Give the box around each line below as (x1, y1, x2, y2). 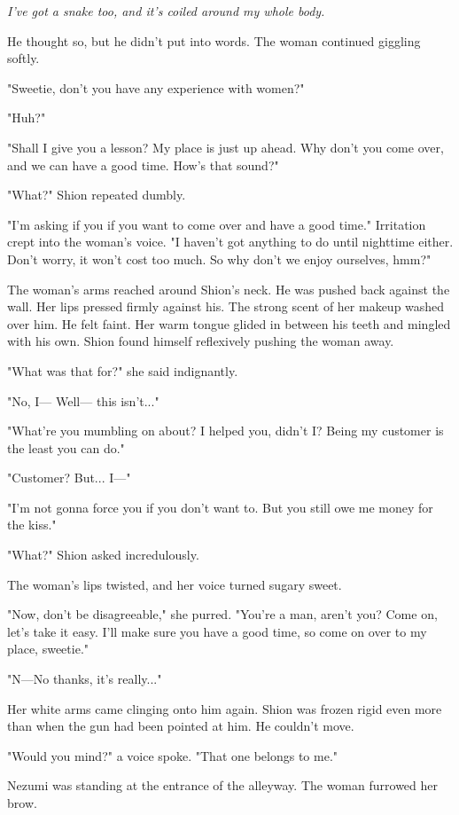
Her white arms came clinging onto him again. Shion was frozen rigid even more (7, 699, 442, 717)
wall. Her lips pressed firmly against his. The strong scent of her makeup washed (7, 297, 445, 316)
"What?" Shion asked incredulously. (7, 545, 199, 564)
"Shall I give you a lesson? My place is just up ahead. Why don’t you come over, (7, 137, 444, 156)
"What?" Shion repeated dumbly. (7, 185, 186, 204)
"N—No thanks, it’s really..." (7, 670, 162, 688)
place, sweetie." (7, 639, 89, 658)
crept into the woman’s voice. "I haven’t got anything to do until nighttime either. (7, 232, 454, 251)
